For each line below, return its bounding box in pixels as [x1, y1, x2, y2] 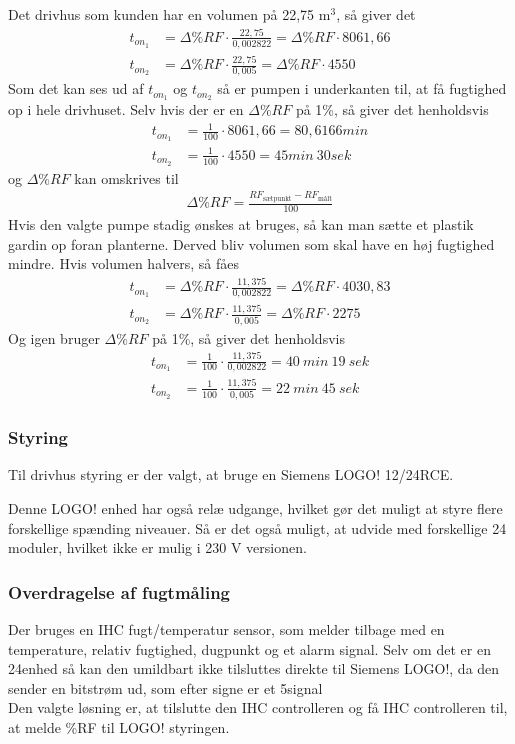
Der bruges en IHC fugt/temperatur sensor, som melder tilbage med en [8, 618, 445, 639]
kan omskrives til [74, 167, 179, 188]
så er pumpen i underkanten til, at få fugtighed [217, 78, 507, 99]
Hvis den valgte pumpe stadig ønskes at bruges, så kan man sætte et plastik [8, 214, 474, 235]
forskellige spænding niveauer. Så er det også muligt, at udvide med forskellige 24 [8, 517, 507, 538]
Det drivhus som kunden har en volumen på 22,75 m [8, 4, 331, 24]
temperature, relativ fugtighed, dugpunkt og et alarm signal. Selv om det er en [8, 638, 491, 659]
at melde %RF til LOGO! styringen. [8, 716, 230, 737]
